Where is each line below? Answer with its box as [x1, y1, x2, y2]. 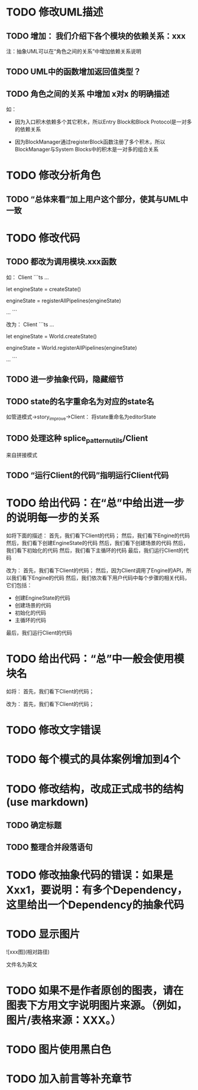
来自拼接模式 [6, 451, 37, 458]
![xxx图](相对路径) [6, 948, 50, 955]
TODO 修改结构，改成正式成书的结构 [6, 782, 184, 796]
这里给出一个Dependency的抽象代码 [6, 898, 184, 911]
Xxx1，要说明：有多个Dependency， [6, 883, 188, 896]
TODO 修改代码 [6, 231, 80, 245]
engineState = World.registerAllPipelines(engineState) [6, 344, 137, 351]
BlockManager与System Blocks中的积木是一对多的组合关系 [14, 146, 159, 153]
